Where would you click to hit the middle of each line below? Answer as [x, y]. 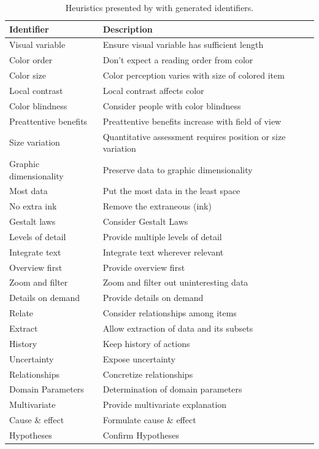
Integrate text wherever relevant [163, 252]
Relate [21, 313]
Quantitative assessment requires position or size [194, 136]
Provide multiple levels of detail [162, 236]
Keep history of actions [146, 343]
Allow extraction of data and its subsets [178, 328]
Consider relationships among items [170, 313]
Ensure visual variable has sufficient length [183, 45]
